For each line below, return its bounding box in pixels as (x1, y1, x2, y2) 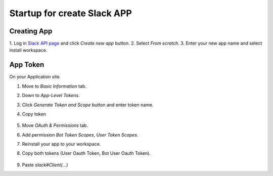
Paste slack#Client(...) (22, 162, 68, 168)
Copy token (22, 111, 47, 117)
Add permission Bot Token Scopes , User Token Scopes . (22, 131, 139, 138)
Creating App (9, 27, 53, 35)
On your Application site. (9, 74, 61, 80)
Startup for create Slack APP (9, 8, 132, 19)
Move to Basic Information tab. (22, 83, 87, 89)
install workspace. (9, 47, 48, 53)
